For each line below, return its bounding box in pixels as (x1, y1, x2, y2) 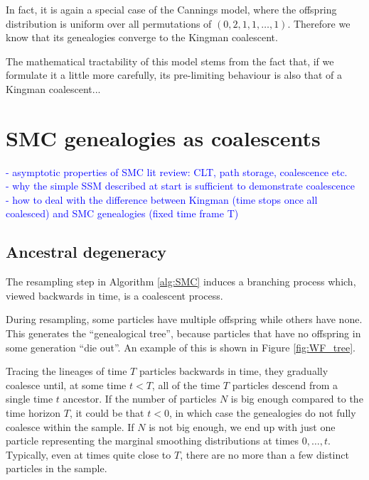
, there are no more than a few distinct (180, 447, 349, 462)
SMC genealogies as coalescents (6, 123, 321, 152)
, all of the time (151, 377, 220, 392)
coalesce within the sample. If (6, 419, 134, 434)
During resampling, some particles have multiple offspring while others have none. (6, 312, 363, 327)
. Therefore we (287, 16, 351, 31)
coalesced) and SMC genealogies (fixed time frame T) (6, 206, 239, 221)
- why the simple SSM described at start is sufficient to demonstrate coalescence (6, 178, 355, 193)
